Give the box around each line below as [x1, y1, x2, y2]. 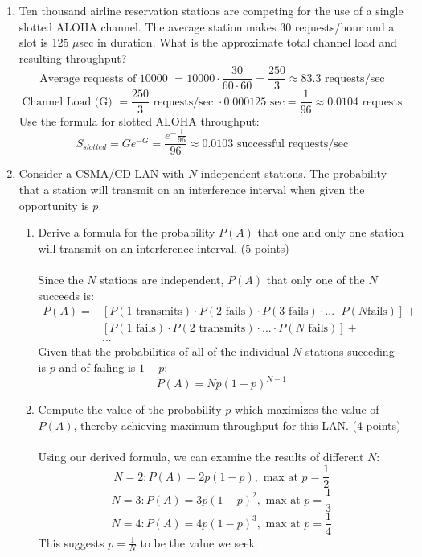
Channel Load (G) [22, 96, 113, 108]
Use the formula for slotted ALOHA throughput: [18, 112, 260, 129]
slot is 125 [18, 34, 69, 51]
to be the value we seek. [140, 534, 258, 551]
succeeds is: [38, 287, 95, 303]
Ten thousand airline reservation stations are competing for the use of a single [18, 2, 404, 19]
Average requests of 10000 [39, 72, 168, 85]
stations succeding [305, 343, 395, 360]
